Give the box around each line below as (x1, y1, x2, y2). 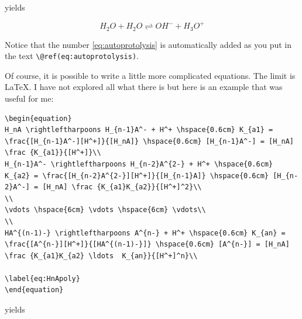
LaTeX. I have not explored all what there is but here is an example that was (5, 81, 283, 93)
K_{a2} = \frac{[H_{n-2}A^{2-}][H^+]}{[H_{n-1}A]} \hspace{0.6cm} (5, 171, 269, 180)
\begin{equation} (5, 114, 72, 123)
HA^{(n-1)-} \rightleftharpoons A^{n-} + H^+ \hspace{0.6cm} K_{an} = (5, 228, 286, 237)
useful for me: (5, 92, 54, 104)
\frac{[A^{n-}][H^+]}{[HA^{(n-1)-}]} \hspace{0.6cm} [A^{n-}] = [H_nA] (5, 240, 290, 249)
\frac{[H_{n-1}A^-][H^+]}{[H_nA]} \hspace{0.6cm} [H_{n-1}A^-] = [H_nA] (5, 137, 294, 145)
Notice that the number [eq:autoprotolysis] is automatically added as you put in (5, 38, 292, 50)
